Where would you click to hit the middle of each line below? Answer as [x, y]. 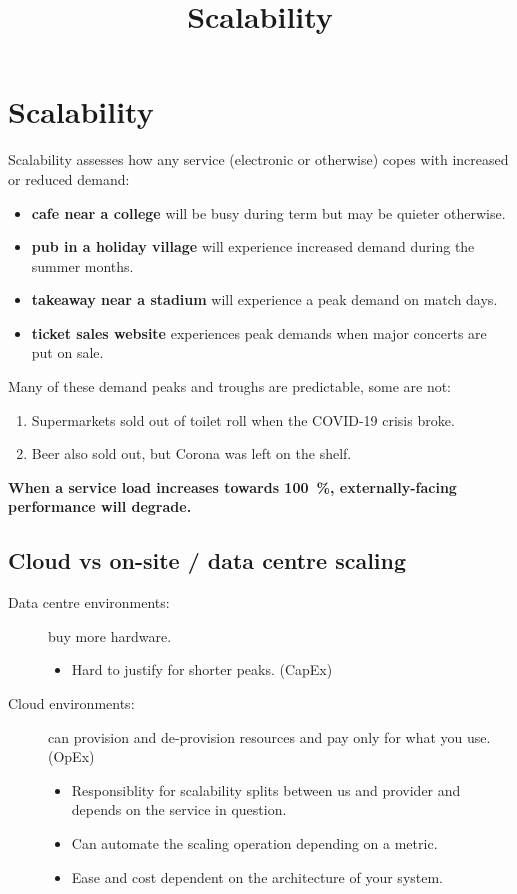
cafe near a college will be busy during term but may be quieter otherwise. [268, 212]
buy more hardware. [110, 635]
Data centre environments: [89, 602]
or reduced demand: [69, 178]
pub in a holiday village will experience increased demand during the [253, 246]
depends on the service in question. [179, 809]
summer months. [82, 265]
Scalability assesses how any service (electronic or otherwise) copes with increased [258, 159]
